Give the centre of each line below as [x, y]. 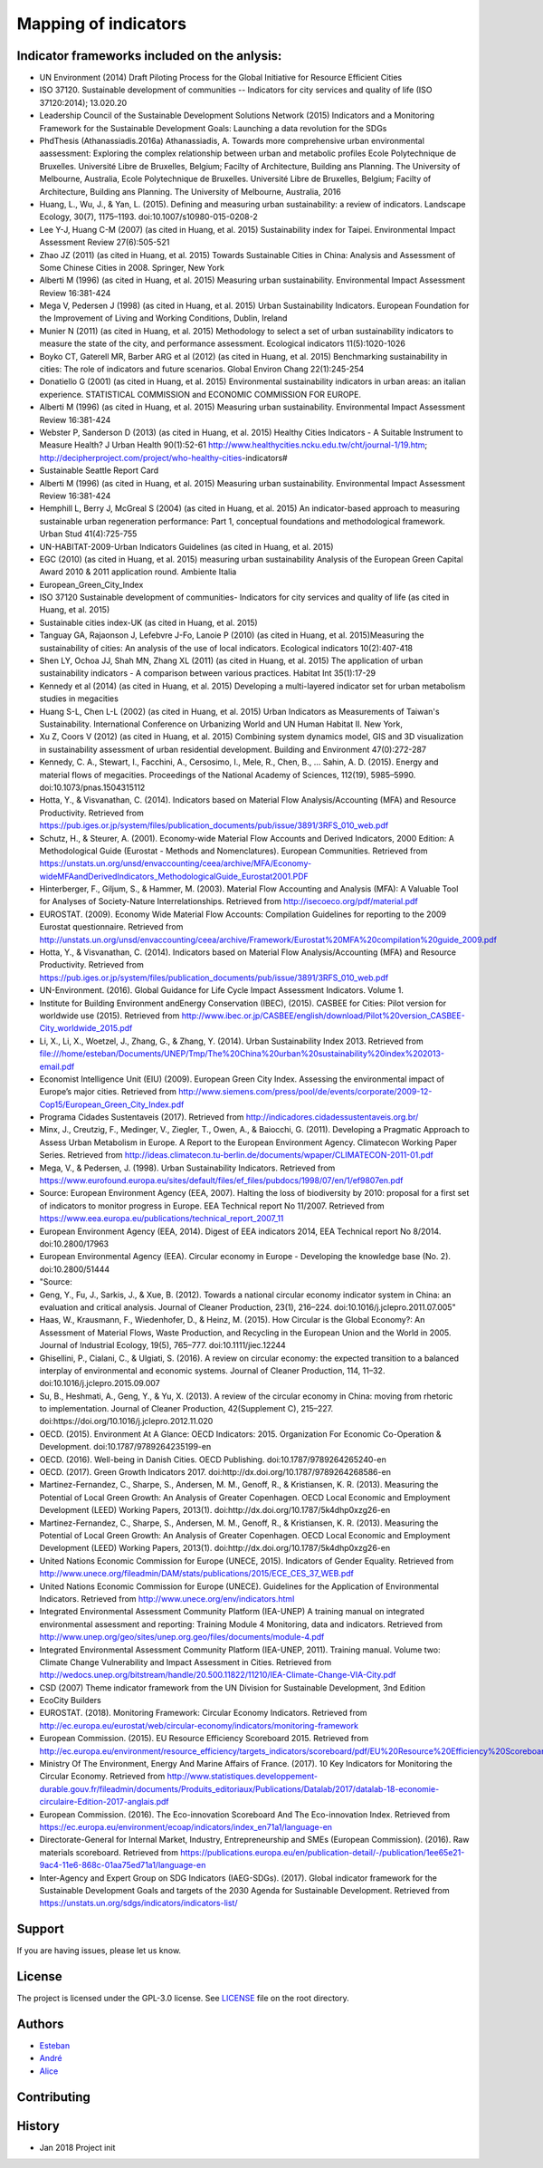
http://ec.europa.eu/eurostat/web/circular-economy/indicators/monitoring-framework [199, 1725]
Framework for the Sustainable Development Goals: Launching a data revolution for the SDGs [213, 128]
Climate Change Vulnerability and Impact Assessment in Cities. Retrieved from [186, 1662]
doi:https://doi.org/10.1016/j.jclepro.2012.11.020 [126, 1421]
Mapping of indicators [102, 24]
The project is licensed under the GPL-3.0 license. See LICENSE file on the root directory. [183, 1999]
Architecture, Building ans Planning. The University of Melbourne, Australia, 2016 [190, 191]
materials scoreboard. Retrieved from [109, 1852]
